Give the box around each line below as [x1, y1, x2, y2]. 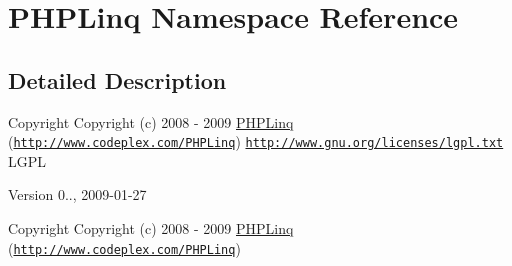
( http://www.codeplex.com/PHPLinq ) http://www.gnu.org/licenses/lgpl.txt [8, 131, 504, 152]
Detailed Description [8, 64, 227, 95]
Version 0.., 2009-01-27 [8, 184, 147, 205]
